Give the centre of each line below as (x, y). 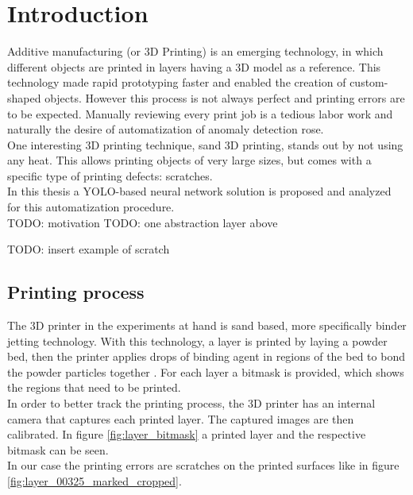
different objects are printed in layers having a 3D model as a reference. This (194, 66)
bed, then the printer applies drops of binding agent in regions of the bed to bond (206, 356)
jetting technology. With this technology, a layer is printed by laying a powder (197, 340)
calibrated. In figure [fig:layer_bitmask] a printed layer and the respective (187, 434)
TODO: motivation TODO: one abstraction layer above (143, 222)
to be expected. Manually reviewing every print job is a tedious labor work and (200, 113)
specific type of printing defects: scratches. (110, 175)
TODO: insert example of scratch (89, 249)
